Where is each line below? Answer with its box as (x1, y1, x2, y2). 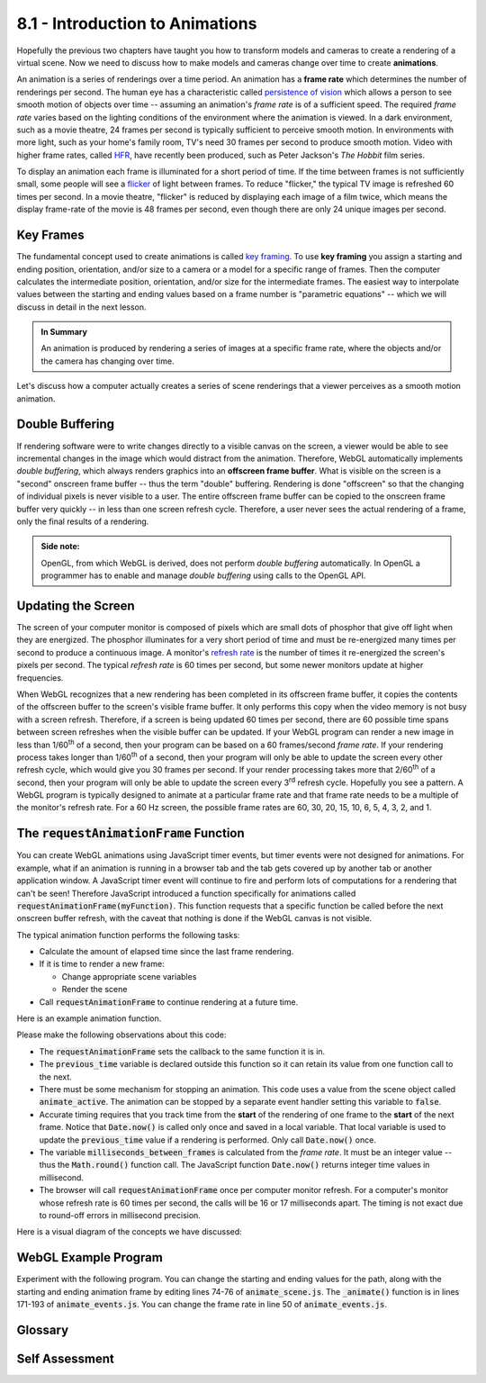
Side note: (40, 541, 80, 552)
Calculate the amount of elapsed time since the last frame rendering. (39, 946, 294, 957)
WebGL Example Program (16, 1250, 164, 1265)
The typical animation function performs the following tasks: (16, 929, 240, 940)
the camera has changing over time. (40, 356, 175, 366)
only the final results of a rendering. (16, 516, 149, 527)
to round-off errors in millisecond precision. (39, 1209, 202, 1220)
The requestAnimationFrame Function (16, 826, 245, 841)
